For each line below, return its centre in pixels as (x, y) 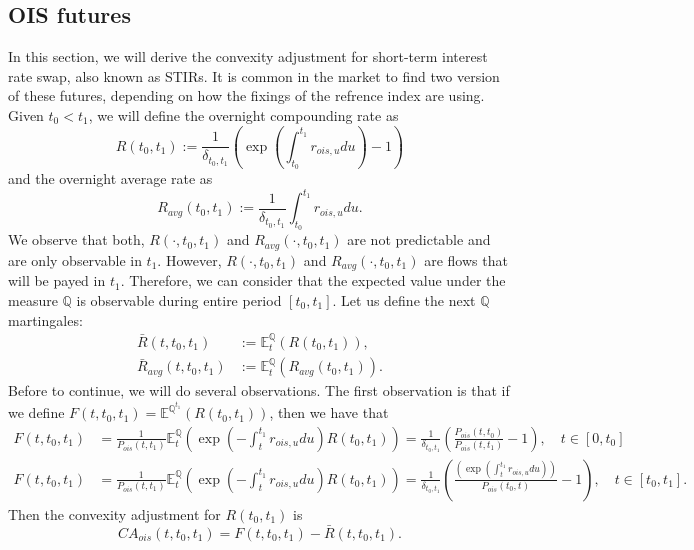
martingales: (45, 319)
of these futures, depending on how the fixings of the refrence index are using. (246, 95)
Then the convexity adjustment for (114, 513)
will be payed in (57, 280)
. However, (189, 259)
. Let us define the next (404, 299)
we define (36, 412)
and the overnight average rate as (110, 178)
